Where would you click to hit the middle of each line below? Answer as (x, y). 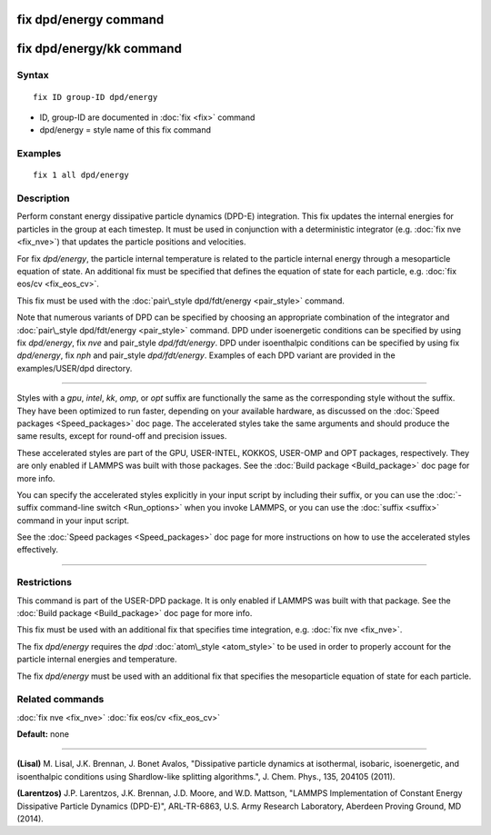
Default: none (43, 734)
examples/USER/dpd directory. (75, 368)
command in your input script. (73, 520)
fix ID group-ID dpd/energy (95, 97)
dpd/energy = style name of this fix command (125, 130)
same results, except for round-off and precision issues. (122, 436)
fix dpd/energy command (90, 20)
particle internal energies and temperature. (97, 660)
